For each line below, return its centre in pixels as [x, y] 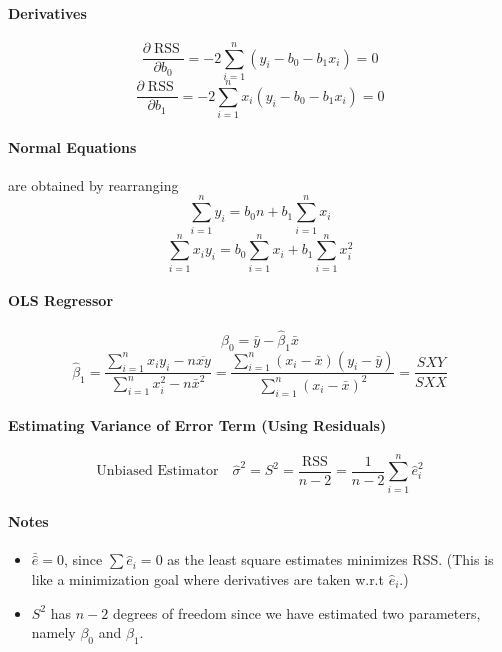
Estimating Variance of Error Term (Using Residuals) [197, 425]
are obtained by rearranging [93, 184]
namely [53, 632]
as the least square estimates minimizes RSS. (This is [330, 559]
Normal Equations [72, 146]
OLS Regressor [61, 300]
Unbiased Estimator [157, 471]
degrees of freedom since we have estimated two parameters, [296, 612]
